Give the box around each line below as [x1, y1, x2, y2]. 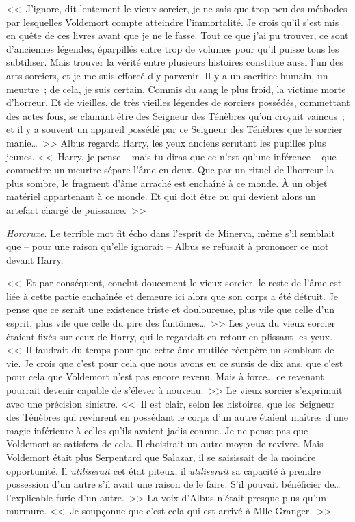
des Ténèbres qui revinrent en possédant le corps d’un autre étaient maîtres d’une [6, 410, 349, 424]
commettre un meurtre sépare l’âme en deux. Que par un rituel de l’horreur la [6, 162, 334, 177]
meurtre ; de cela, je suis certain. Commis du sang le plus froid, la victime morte [6, 82, 346, 96]
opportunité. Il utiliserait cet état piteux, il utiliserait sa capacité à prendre [6, 463, 321, 477]
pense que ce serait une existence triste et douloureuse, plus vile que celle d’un [6, 302, 335, 316]
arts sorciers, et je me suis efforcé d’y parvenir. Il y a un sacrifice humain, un [6, 68, 328, 82]
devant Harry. [6, 252, 64, 266]
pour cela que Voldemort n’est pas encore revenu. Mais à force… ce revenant [6, 369, 324, 384]
